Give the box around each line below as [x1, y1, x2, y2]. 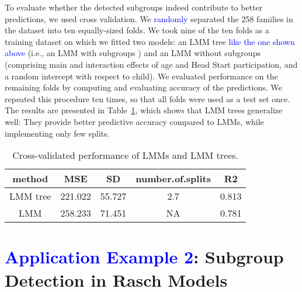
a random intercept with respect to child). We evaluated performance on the [5, 69, 278, 82]
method [12, 172, 48, 186]
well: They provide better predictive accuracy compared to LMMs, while [5, 115, 264, 127]
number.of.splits [136, 172, 211, 186]
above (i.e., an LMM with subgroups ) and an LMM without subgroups [5, 47, 261, 59]
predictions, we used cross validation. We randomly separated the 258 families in [5, 12, 293, 25]
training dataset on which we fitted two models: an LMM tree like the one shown [5, 35, 295, 47]
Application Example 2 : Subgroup [5, 245, 284, 269]
